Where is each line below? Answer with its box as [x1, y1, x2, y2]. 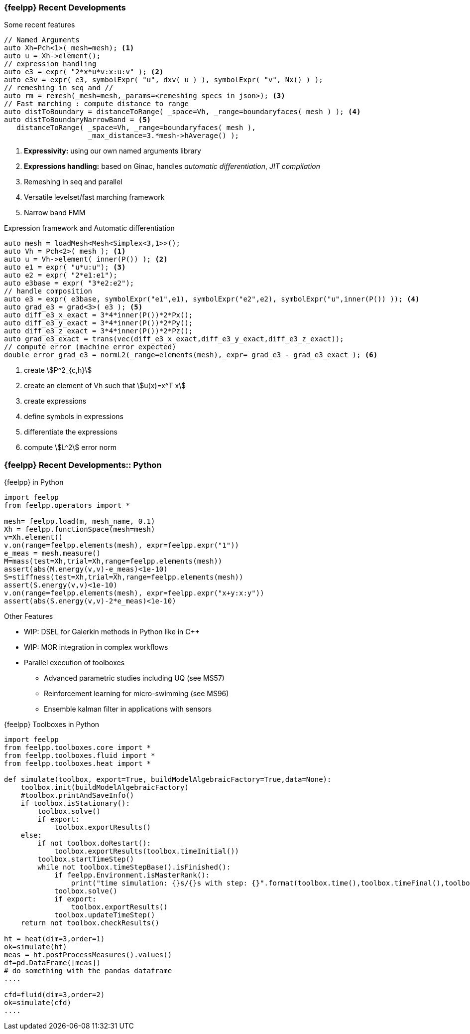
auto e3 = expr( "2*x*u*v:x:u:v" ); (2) [4, 68, 164, 76]
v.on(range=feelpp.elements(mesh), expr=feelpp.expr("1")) [4, 541, 239, 550]
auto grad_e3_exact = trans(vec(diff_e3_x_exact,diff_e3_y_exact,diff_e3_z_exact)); [4, 335, 344, 343]
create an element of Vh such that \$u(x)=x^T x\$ [24, 381, 186, 390]
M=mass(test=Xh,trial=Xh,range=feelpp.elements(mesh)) [4, 557, 223, 566]
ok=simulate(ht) [4, 943, 67, 951]
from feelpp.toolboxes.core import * [4, 743, 151, 752]
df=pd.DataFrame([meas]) [4, 959, 101, 967]
